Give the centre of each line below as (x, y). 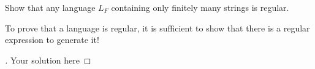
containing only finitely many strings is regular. (200, 7)
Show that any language (50, 7)
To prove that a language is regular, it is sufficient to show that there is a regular (157, 28)
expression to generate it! (52, 40)
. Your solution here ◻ (48, 60)
